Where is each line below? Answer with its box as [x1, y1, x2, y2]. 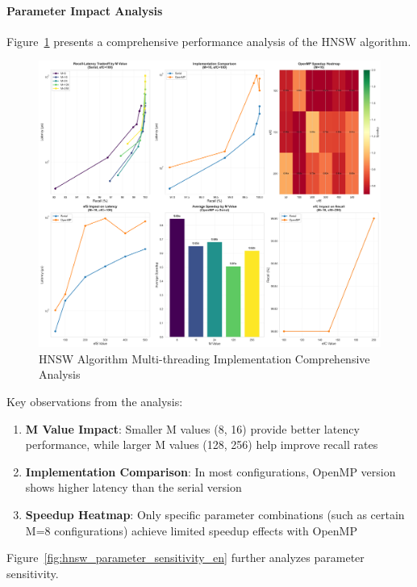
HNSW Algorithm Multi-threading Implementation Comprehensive [39, 350, 370, 367]
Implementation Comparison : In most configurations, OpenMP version [25, 463, 396, 480]
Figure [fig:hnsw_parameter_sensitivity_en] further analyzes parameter [6, 549, 365, 566]
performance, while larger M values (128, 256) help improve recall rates [25, 436, 378, 453]
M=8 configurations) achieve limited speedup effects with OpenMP [25, 522, 357, 539]
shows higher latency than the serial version [25, 479, 242, 496]
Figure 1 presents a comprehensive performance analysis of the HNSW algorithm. [6, 32, 411, 49]
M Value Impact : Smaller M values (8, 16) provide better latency [25, 420, 360, 437]
